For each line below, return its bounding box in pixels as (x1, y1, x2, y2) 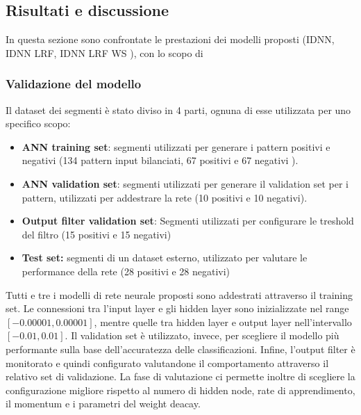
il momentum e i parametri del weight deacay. (6, 396, 201, 411)
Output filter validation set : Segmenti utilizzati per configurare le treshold (22, 213, 354, 228)
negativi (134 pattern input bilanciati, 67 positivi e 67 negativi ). (22, 153, 299, 168)
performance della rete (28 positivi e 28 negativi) (22, 263, 230, 278)
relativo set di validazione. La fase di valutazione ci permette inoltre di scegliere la (6, 369, 355, 384)
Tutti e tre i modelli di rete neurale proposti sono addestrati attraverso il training (6, 287, 353, 302)
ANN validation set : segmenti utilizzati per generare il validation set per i (22, 176, 349, 190)
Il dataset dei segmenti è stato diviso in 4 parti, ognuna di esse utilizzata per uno (6, 102, 351, 117)
